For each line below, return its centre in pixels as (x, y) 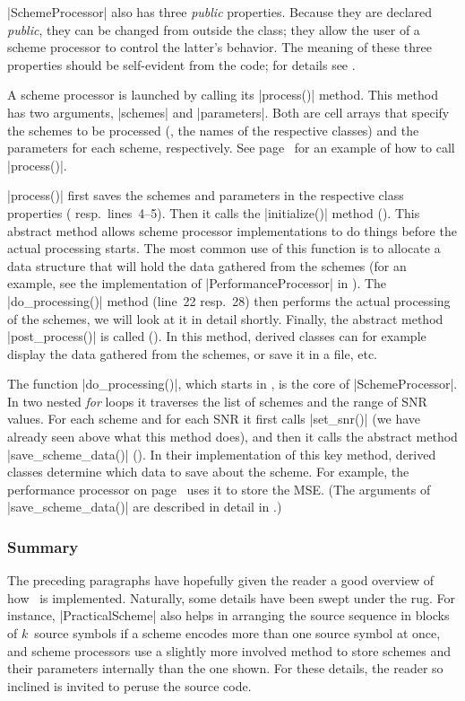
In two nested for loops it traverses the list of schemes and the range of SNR (217, 401)
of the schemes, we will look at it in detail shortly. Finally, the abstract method (225, 318)
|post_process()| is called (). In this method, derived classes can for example (217, 336)
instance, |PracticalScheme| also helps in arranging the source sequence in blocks (228, 615)
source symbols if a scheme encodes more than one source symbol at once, (237, 633)
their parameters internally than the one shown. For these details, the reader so (225, 668)
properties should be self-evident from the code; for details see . (181, 64)
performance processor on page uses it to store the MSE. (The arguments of (219, 489)
